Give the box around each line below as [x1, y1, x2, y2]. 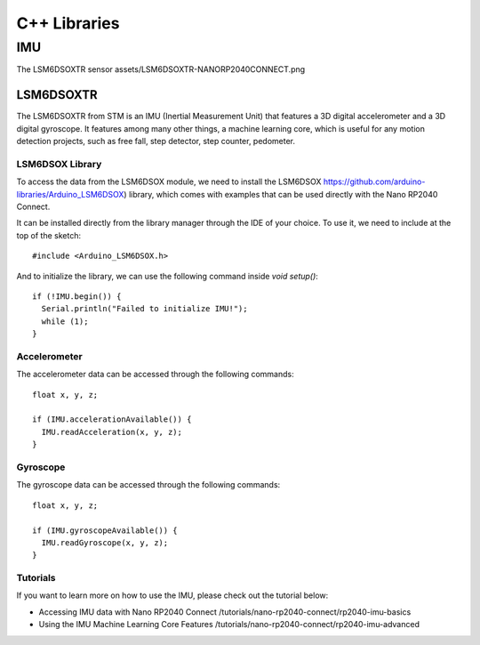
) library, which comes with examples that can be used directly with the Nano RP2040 [124, 189, 438, 199]
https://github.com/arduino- [323, 176, 426, 187]
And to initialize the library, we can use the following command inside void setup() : [16, 270, 319, 281]
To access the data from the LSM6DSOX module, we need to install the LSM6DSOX [16, 176, 322, 187]
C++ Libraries [16, 13, 120, 33]
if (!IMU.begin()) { [32, 291, 122, 302]
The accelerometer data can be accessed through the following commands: [16, 369, 294, 380]
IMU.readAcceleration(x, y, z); [41, 427, 182, 437]
